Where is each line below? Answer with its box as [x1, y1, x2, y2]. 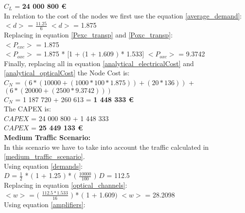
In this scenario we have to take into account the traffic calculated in [4, 142, 209, 152]
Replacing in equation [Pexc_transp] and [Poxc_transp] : [4, 30, 173, 40]
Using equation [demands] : [4, 160, 83, 171]
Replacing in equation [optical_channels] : [4, 180, 127, 190]
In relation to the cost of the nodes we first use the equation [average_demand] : [4, 10, 242, 20]
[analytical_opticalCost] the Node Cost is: [4, 68, 130, 78]
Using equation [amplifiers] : [4, 199, 86, 209]
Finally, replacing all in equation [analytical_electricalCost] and [4, 58, 194, 68]
